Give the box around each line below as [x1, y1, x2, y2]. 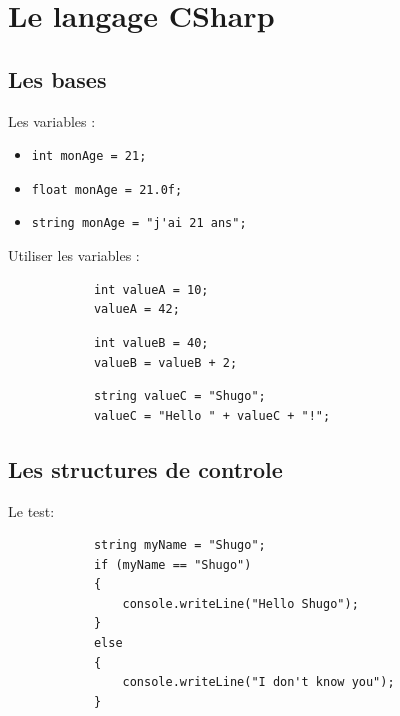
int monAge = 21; [31, 149, 147, 164]
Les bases [8, 63, 107, 94]
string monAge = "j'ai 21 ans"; [31, 216, 247, 231]
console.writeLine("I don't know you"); [122, 675, 395, 690]
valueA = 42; [93, 302, 180, 317]
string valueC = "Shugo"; [93, 389, 266, 404]
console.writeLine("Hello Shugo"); [122, 596, 359, 611]
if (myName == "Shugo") [93, 557, 252, 572]
